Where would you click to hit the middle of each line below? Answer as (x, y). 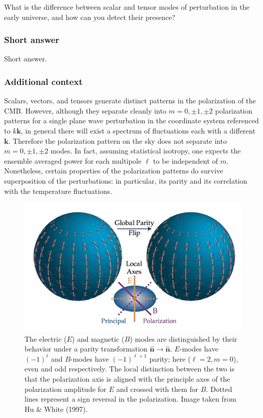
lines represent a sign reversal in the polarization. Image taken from (130, 399)
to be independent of (185, 160)
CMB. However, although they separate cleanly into (85, 110)
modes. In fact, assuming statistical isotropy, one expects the (146, 151)
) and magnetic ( (98, 338)
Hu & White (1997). (56, 409)
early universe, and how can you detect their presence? (90, 17)
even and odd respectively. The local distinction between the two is (129, 369)
